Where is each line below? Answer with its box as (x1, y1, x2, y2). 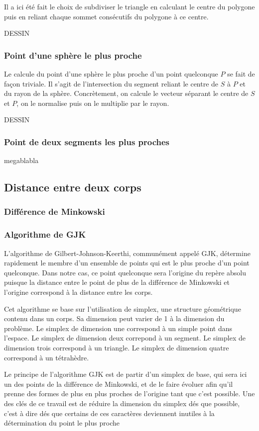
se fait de (227, 69, 255, 79)
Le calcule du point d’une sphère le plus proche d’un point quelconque (4, 69, 218, 79)
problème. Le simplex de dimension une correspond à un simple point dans (4, 323, 233, 333)
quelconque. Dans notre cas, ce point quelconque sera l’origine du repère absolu (4, 267, 247, 277)
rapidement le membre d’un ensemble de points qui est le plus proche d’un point (4, 258, 250, 268)
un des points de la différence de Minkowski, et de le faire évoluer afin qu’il (4, 378, 233, 389)
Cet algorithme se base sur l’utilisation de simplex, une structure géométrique (4, 303, 241, 314)
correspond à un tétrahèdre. (4, 352, 89, 362)
